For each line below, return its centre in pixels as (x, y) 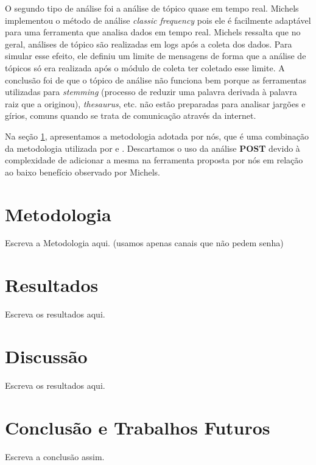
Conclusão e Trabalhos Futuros (138, 427)
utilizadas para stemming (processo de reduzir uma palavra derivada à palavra (151, 92)
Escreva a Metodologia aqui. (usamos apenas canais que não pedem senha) (144, 243)
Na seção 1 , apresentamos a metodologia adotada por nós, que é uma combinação (157, 136)
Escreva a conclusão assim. (55, 456)
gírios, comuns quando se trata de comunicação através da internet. (131, 115)
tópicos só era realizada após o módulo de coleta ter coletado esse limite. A (145, 67)
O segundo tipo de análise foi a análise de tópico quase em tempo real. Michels (152, 8)
